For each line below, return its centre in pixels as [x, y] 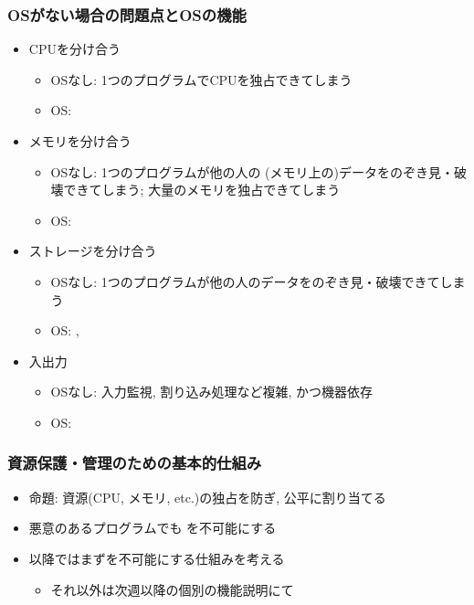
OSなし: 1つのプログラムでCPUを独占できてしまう [201, 79]
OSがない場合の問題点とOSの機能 [127, 14]
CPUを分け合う [74, 49]
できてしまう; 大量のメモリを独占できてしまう [202, 190]
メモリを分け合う [80, 141]
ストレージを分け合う [93, 251]
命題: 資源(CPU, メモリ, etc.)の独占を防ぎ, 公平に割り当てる [207, 497]
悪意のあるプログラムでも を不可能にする [153, 528]
